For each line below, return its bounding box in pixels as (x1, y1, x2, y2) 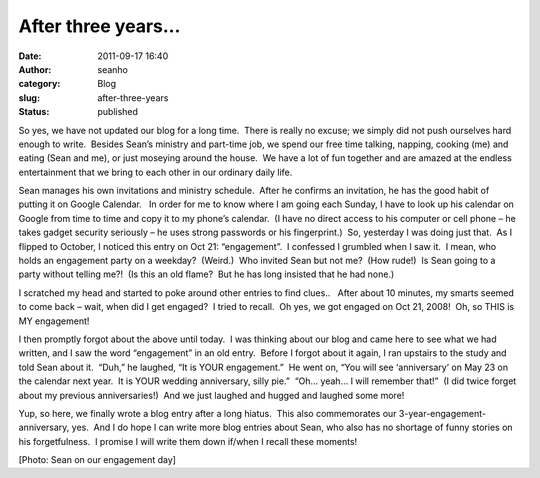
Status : (18, 106, 50, 118)
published (97, 106, 139, 118)
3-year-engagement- (398, 407, 487, 419)
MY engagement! (18, 315, 90, 327)
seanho (97, 63, 129, 75)
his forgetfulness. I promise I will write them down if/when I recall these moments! (18, 435, 358, 447)
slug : (18, 91, 40, 104)
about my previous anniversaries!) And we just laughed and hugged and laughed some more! (18, 389, 405, 401)
